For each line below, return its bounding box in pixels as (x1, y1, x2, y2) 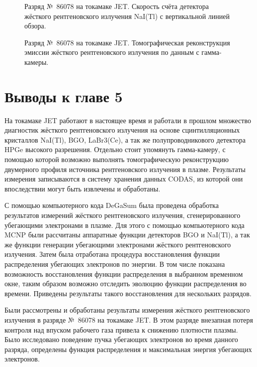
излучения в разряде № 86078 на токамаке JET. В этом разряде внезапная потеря (4, 314, 253, 325)
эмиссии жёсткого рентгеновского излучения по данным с (24, 47, 199, 57)
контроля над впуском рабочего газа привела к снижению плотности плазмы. (4, 324, 238, 335)
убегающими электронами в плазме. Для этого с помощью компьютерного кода (4, 219, 245, 230)
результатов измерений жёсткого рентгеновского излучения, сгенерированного (4, 210, 241, 220)
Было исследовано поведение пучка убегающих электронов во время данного (4, 334, 238, 345)
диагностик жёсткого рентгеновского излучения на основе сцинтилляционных (4, 125, 240, 135)
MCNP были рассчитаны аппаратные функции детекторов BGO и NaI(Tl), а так (4, 229, 250, 240)
